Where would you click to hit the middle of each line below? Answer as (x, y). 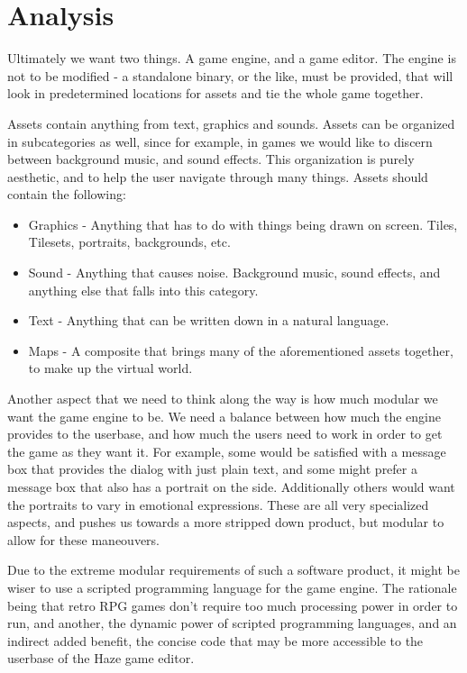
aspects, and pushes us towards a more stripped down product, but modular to (226, 522)
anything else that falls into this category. (143, 290)
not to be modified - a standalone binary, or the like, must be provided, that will (230, 75)
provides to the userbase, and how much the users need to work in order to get (225, 434)
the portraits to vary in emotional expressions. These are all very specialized (218, 504)
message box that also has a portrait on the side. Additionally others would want (231, 487)
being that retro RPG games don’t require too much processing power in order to (233, 605)
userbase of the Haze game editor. (101, 658)
